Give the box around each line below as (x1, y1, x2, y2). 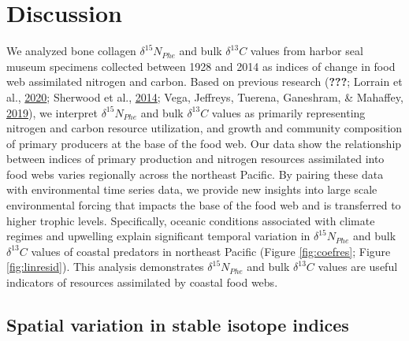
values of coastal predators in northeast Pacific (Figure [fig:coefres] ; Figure (31, 243, 391, 259)
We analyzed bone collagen (6, 43, 136, 59)
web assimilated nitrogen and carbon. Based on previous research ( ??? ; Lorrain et (6, 73, 403, 90)
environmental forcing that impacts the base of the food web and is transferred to (6, 197, 401, 213)
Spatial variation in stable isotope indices (6, 313, 349, 337)
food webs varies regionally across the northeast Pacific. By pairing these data (6, 165, 384, 182)
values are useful (318, 258, 398, 275)
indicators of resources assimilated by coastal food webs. (6, 274, 278, 291)
